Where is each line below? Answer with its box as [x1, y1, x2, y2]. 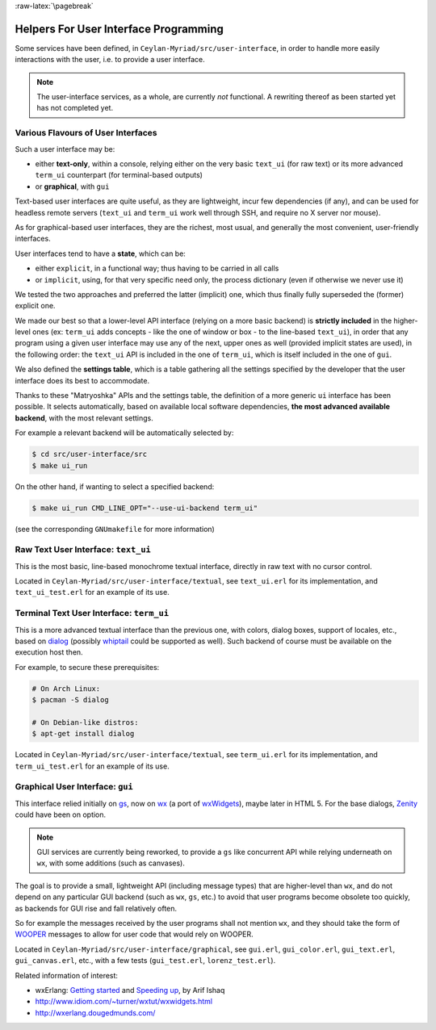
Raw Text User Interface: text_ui [15, 544, 151, 555]
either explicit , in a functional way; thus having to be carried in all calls [35, 263, 279, 274]
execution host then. [15, 647, 84, 657]
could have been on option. [15, 810, 107, 819]
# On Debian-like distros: [31, 718, 139, 726]
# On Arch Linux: [31, 684, 101, 693]
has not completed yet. [36, 103, 113, 113]
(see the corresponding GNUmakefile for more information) [15, 524, 216, 534]
